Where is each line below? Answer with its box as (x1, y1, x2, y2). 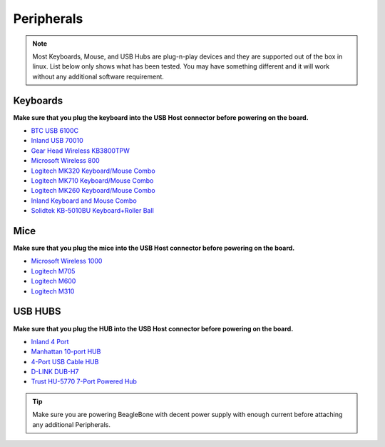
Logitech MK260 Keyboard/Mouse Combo (31, 186, 156, 195)
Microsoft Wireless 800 (31, 156, 100, 165)
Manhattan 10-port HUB (31, 347, 101, 356)
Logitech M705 (31, 266, 76, 275)
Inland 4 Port (31, 337, 69, 346)
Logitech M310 (31, 286, 75, 296)
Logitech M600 (31, 277, 76, 286)
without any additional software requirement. (32, 72, 164, 81)
